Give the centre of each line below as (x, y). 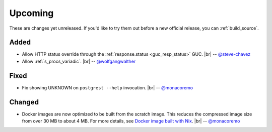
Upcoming (31, 13)
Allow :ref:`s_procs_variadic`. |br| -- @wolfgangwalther (79, 61)
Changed (24, 102)
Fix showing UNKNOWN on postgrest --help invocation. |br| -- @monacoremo (108, 87)
